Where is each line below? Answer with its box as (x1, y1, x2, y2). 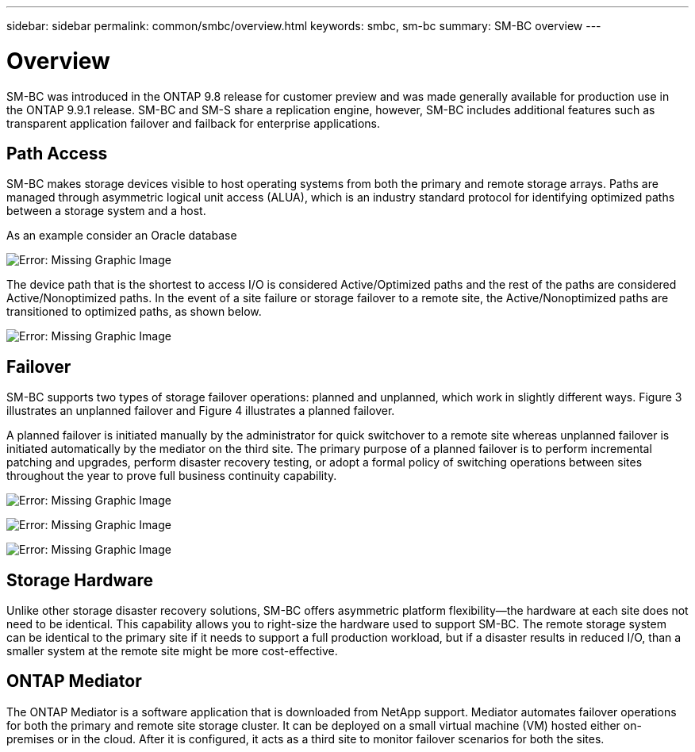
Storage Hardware (6, 570, 154, 590)
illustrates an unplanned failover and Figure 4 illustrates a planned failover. (6, 404, 395, 418)
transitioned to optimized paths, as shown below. (6, 305, 262, 319)
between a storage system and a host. (6, 204, 206, 218)
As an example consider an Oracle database (6, 228, 237, 243)
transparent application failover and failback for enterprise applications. (6, 116, 381, 130)
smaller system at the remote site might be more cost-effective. (6, 644, 338, 658)
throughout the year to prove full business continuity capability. (6, 469, 337, 483)
